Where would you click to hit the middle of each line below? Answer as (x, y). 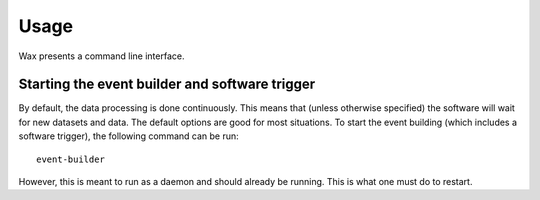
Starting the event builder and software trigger (167, 84)
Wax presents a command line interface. (101, 56)
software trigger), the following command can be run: (128, 136)
